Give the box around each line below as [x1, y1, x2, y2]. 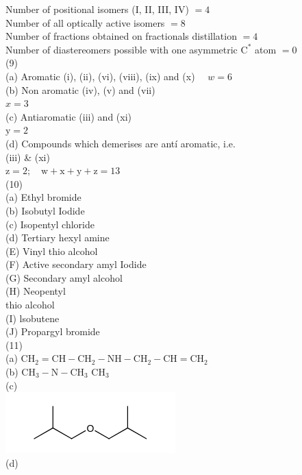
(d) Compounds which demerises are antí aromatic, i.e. [5, 136, 236, 150]
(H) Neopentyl [5, 284, 66, 298]
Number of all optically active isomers [5, 15, 165, 29]
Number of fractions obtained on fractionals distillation [5, 29, 237, 43]
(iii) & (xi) [5, 149, 50, 164]
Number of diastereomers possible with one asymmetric [5, 42, 238, 56]
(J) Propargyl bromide [5, 324, 100, 339]
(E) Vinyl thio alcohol [5, 243, 98, 258]
